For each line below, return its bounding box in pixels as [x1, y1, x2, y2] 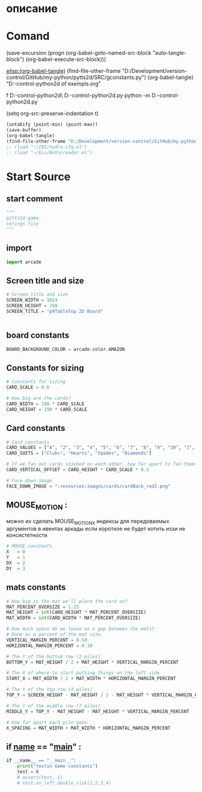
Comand [6, 29, 50, 43]
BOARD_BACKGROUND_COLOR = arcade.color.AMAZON [6, 346, 125, 352]
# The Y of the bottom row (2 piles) [6, 654, 101, 660]
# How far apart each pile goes [6, 719, 87, 725]
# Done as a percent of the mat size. [6, 631, 103, 638]
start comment [6, 193, 63, 203]
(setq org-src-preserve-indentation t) [6, 110, 99, 117]
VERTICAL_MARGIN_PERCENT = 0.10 [6, 637, 87, 643]
